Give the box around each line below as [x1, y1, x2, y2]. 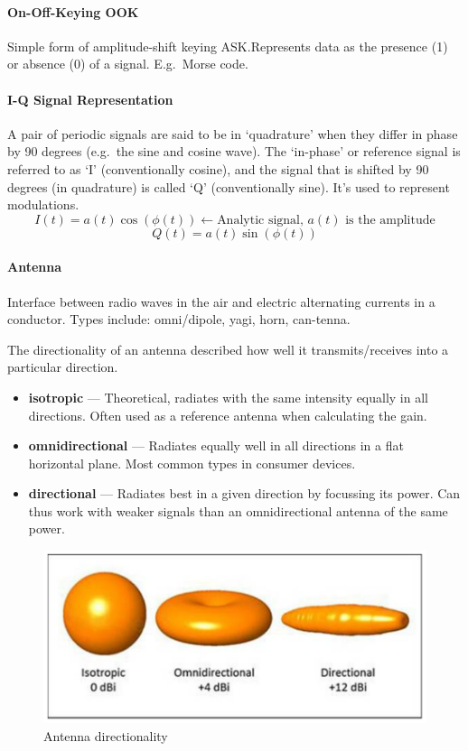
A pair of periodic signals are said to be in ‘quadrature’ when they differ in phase [7, 124, 458, 143]
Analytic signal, [217, 213, 304, 227]
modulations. [7, 195, 80, 214]
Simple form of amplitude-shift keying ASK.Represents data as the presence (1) [7, 36, 448, 55]
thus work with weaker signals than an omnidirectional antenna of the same [28, 501, 448, 520]
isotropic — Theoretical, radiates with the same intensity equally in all [28, 387, 428, 406]
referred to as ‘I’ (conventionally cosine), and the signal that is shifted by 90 [7, 159, 429, 178]
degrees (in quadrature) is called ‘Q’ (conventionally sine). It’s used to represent [7, 177, 450, 196]
